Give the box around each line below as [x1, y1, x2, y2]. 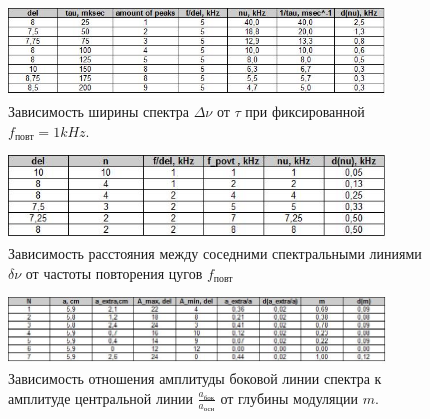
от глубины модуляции [220, 387, 358, 408]
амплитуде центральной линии [8, 387, 193, 408]
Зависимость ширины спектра [8, 101, 189, 122]
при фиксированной [245, 101, 365, 122]
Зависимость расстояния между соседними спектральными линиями [8, 243, 422, 264]
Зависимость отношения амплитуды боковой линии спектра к [8, 368, 382, 389]
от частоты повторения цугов [25, 262, 203, 283]
